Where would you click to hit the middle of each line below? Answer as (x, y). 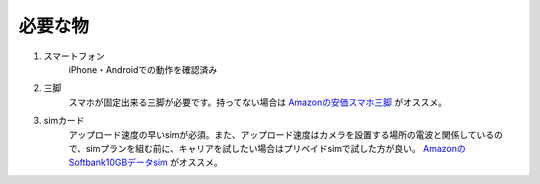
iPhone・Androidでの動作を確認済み (143, 69)
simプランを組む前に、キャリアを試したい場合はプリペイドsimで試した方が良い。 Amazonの (276, 148)
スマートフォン (74, 56)
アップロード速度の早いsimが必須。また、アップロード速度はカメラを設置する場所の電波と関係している (281, 134)
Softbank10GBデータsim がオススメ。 (146, 162)
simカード (64, 121)
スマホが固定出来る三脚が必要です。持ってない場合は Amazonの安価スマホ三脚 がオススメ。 (257, 102)
